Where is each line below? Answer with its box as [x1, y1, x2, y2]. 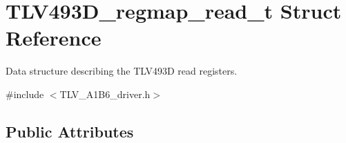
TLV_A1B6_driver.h [59, 86, 151, 101]
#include [6, 86, 44, 101]
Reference [6, 23, 102, 52]
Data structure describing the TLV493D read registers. [6, 64, 238, 78]
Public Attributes [6, 120, 134, 142]
